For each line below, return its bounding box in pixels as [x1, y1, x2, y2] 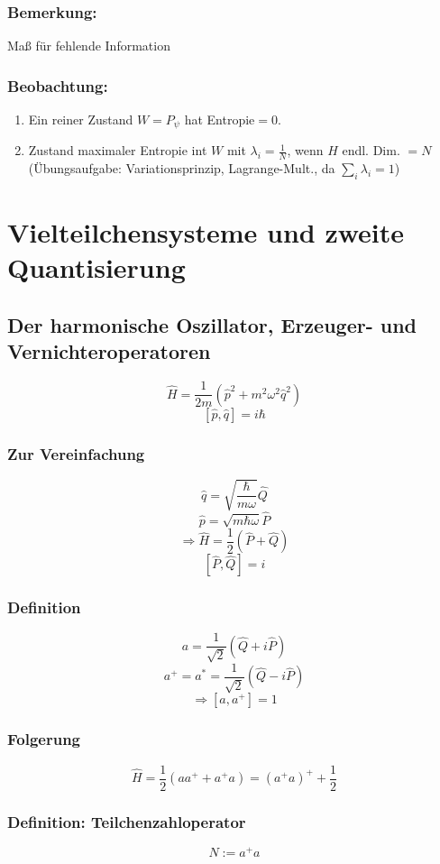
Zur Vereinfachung [7, 442, 145, 464]
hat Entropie [184, 110, 255, 129]
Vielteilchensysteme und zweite [7, 214, 405, 251]
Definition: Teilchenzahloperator [7, 810, 246, 832]
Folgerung [7, 728, 80, 750]
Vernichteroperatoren [7, 337, 211, 365]
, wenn [287, 141, 324, 160]
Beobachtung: [7, 74, 108, 97]
